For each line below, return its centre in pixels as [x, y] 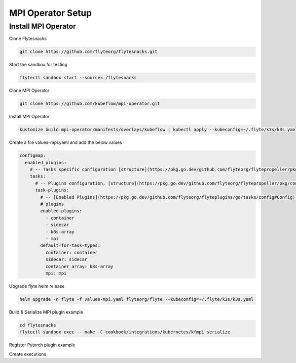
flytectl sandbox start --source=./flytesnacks [78, 78]
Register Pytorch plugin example [42, 345]
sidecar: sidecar [66, 259]
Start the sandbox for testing [38, 65]
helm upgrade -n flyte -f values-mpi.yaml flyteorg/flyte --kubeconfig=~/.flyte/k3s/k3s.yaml [137, 299]
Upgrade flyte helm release [37, 286]
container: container [72, 252]
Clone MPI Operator [29, 91]
